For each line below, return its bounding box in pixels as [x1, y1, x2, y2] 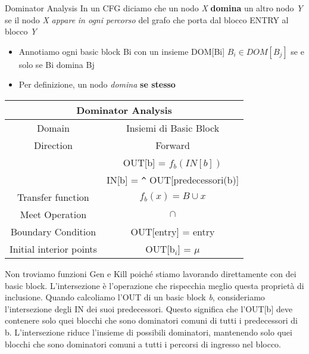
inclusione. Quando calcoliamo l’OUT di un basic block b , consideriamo [5, 291, 265, 303]
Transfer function [17, 190, 89, 204]
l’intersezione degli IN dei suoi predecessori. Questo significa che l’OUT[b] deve [5, 302, 293, 315]
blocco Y [5, 25, 37, 38]
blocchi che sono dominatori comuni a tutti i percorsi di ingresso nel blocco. [5, 337, 282, 350]
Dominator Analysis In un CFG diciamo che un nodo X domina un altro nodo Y [5, 2, 303, 14]
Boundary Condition [10, 224, 96, 238]
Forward [155, 138, 190, 152]
